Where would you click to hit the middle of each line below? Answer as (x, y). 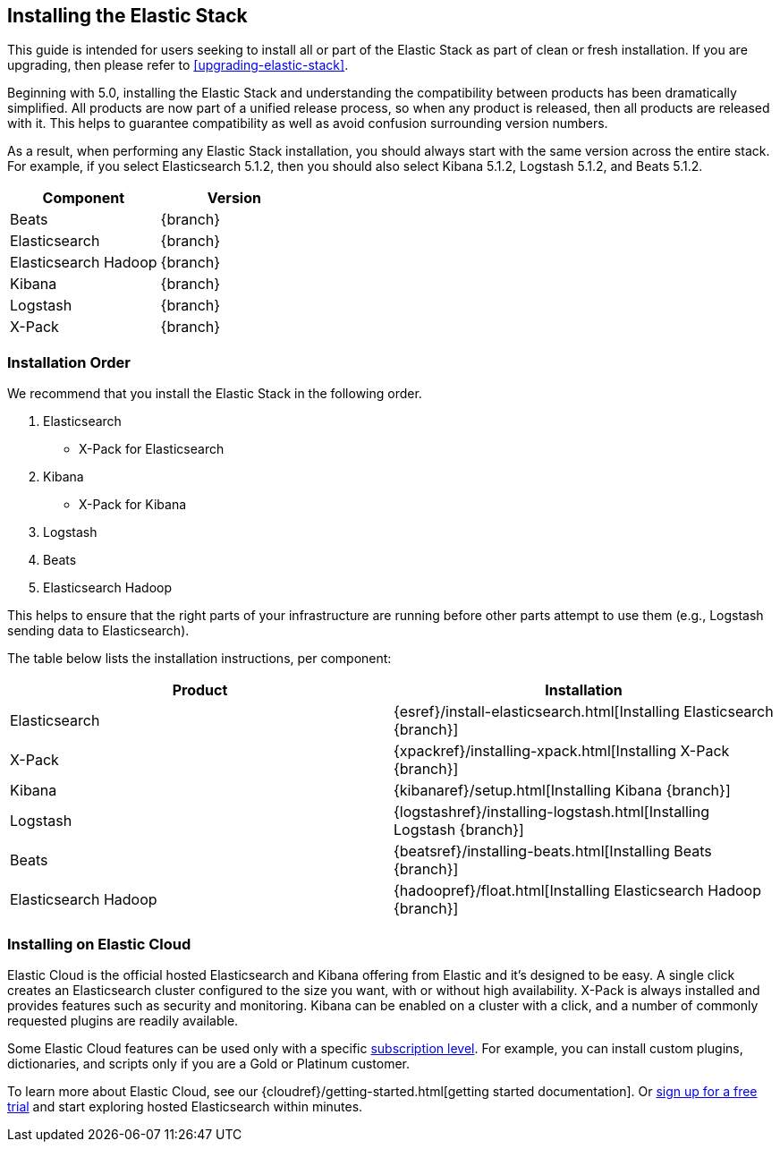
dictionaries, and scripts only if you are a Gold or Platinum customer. (209, 1063)
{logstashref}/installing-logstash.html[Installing (552, 812)
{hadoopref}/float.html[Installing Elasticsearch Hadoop (577, 891)
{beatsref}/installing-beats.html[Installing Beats (553, 851)
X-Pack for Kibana (133, 505)
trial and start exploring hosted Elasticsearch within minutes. (185, 1106)
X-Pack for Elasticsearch (152, 449)
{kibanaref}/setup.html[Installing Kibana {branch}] (562, 791)
